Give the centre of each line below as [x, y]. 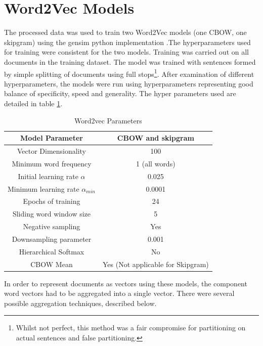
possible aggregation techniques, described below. [80, 303]
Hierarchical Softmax [52, 251]
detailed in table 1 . [33, 103]
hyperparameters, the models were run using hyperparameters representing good [129, 83]
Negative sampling [52, 226]
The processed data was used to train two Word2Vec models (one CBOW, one [125, 32]
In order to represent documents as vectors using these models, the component [126, 283]
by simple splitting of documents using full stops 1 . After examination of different [129, 73]
